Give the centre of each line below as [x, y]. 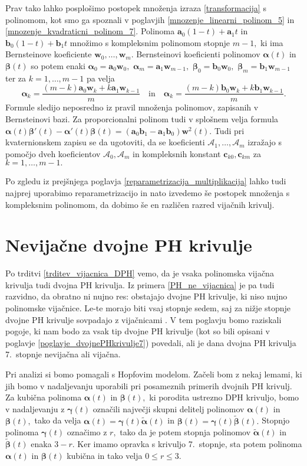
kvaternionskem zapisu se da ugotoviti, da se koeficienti [105, 142]
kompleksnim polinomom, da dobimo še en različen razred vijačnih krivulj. [140, 204]
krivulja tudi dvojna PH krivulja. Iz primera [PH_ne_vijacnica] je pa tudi [140, 284]
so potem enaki [58, 65]
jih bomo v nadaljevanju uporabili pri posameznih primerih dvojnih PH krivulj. [149, 385]
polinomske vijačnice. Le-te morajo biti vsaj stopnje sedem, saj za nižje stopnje [148, 308]
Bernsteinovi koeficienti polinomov [198, 54]
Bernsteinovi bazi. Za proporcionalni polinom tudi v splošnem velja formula [142, 119]
